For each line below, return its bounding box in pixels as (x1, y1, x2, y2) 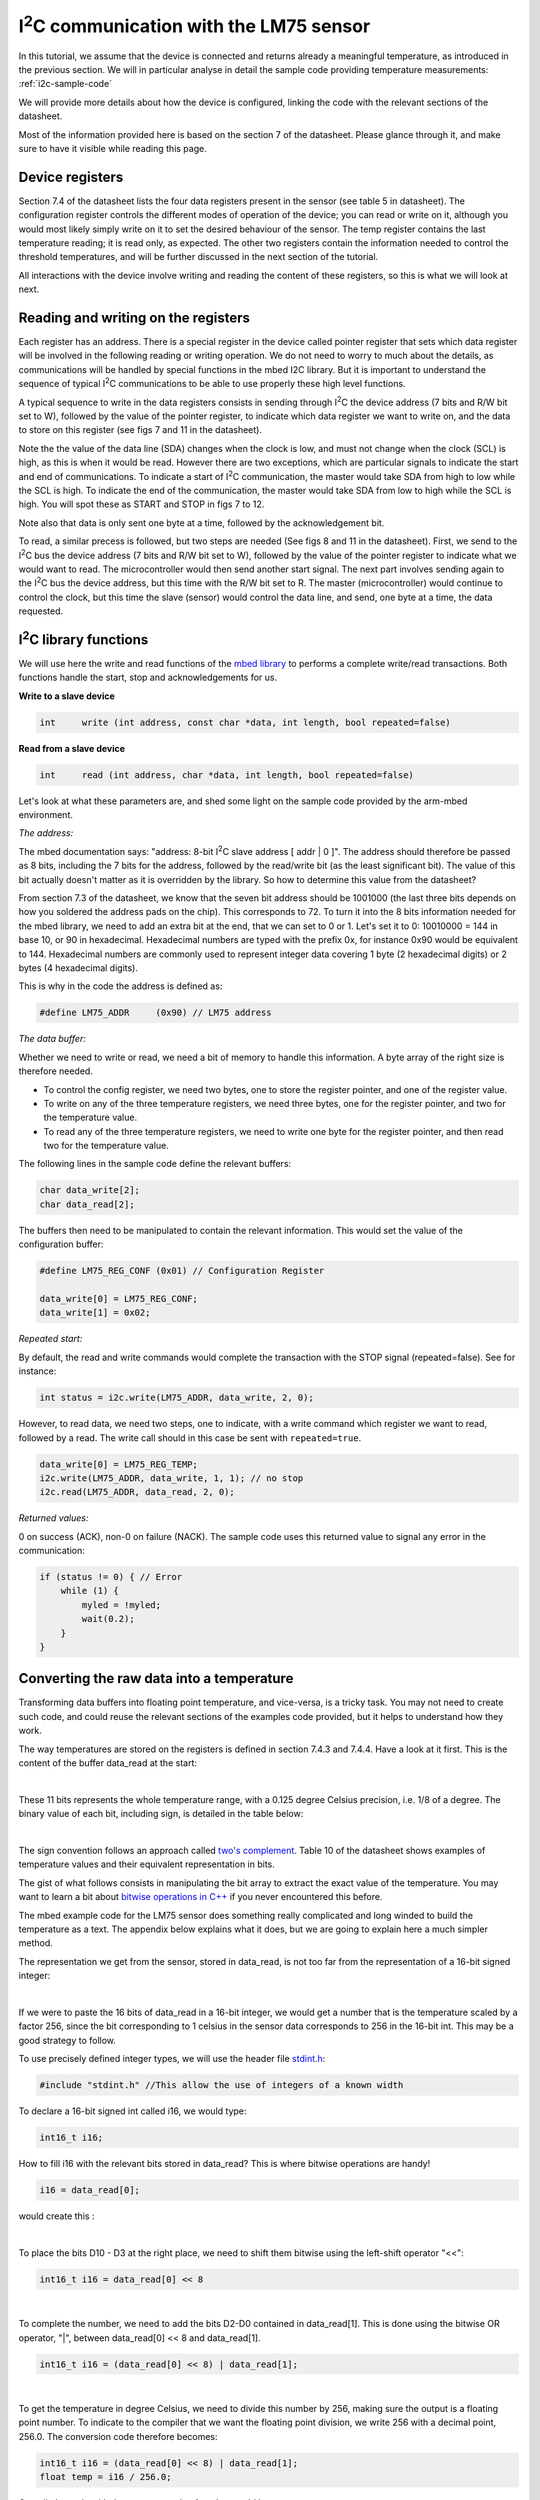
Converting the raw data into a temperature (18, 1670, 294, 1687)
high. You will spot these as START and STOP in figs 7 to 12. (18, 498, 265, 510)
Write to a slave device (18, 690, 115, 702)
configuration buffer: (18, 1238, 104, 1250)
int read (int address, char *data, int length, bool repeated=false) (39, 769, 415, 780)
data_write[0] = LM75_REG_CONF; (39, 1293, 199, 1304)
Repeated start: (18, 1333, 83, 1345)
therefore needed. (18, 1065, 94, 1077)
